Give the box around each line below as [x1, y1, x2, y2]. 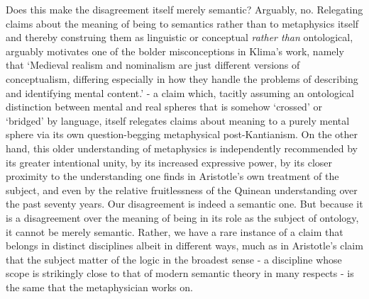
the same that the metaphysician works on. [6, 279, 193, 294]
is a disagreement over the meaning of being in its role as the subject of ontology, [6, 210, 359, 225]
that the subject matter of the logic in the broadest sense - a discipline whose [6, 252, 342, 266]
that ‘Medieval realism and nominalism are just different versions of [6, 57, 300, 72]
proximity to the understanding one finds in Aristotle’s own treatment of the [6, 169, 339, 184]
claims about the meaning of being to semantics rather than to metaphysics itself [6, 16, 359, 30]
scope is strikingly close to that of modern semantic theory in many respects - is [6, 266, 354, 281]
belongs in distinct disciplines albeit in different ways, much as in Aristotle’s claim [6, 238, 363, 253]
